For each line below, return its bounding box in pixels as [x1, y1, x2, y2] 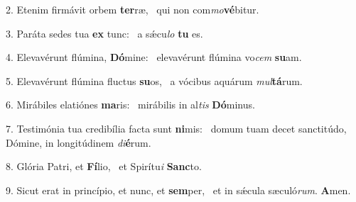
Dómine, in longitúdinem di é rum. [6, 135, 151, 150]
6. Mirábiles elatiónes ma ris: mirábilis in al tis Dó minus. [6, 97, 255, 112]
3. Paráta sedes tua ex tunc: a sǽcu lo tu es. [6, 26, 203, 40]
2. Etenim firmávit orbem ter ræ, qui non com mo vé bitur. [6, 2, 259, 16]
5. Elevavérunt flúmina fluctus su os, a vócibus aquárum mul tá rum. [6, 73, 303, 88]
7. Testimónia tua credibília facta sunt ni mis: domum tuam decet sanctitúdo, [6, 120, 347, 135]
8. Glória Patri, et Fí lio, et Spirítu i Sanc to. [6, 159, 202, 174]
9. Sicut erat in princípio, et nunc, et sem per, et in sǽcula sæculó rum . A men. [6, 182, 351, 197]
